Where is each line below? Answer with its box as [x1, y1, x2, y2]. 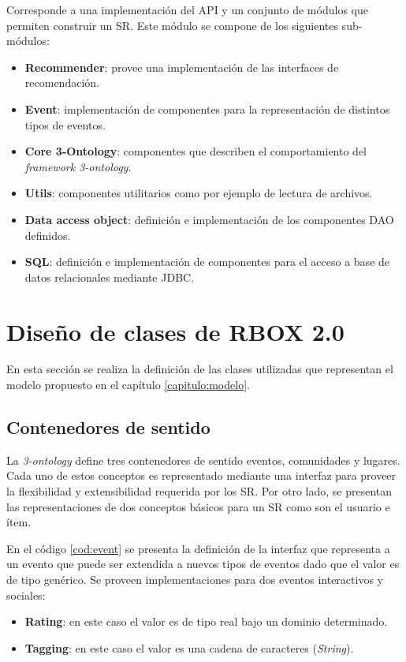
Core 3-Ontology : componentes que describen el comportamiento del [24, 143, 367, 159]
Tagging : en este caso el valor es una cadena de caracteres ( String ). [24, 639, 354, 656]
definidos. [24, 226, 71, 243]
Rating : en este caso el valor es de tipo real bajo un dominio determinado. [24, 613, 388, 630]
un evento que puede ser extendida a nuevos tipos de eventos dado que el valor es [6, 555, 400, 572]
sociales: [6, 586, 46, 603]
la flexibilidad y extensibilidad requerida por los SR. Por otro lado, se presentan [6, 483, 393, 499]
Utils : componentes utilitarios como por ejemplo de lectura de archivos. [24, 185, 373, 201]
